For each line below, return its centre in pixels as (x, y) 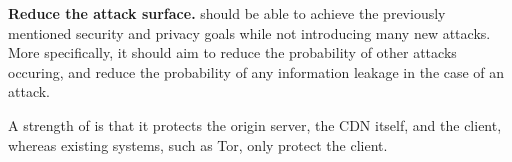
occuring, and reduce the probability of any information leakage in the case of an (256, 71)
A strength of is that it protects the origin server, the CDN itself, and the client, (255, 124)
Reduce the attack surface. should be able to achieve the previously (227, 13)
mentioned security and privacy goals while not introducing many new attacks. (249, 32)
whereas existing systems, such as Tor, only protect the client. (198, 144)
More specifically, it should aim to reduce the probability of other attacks (232, 52)
